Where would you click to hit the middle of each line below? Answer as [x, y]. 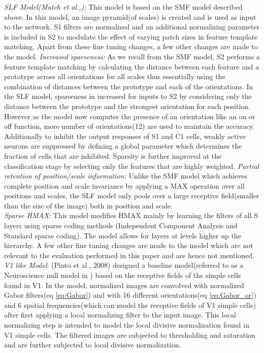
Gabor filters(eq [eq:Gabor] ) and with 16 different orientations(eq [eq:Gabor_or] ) [130, 295]
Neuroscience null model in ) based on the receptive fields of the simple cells [123, 275]
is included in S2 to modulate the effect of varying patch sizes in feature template [131, 36]
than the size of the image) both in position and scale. [88, 205]
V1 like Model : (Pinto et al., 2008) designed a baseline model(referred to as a [124, 265]
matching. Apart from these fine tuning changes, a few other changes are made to [131, 46]
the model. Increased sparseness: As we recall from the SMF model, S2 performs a [132, 56]
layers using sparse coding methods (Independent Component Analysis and [121, 225]
